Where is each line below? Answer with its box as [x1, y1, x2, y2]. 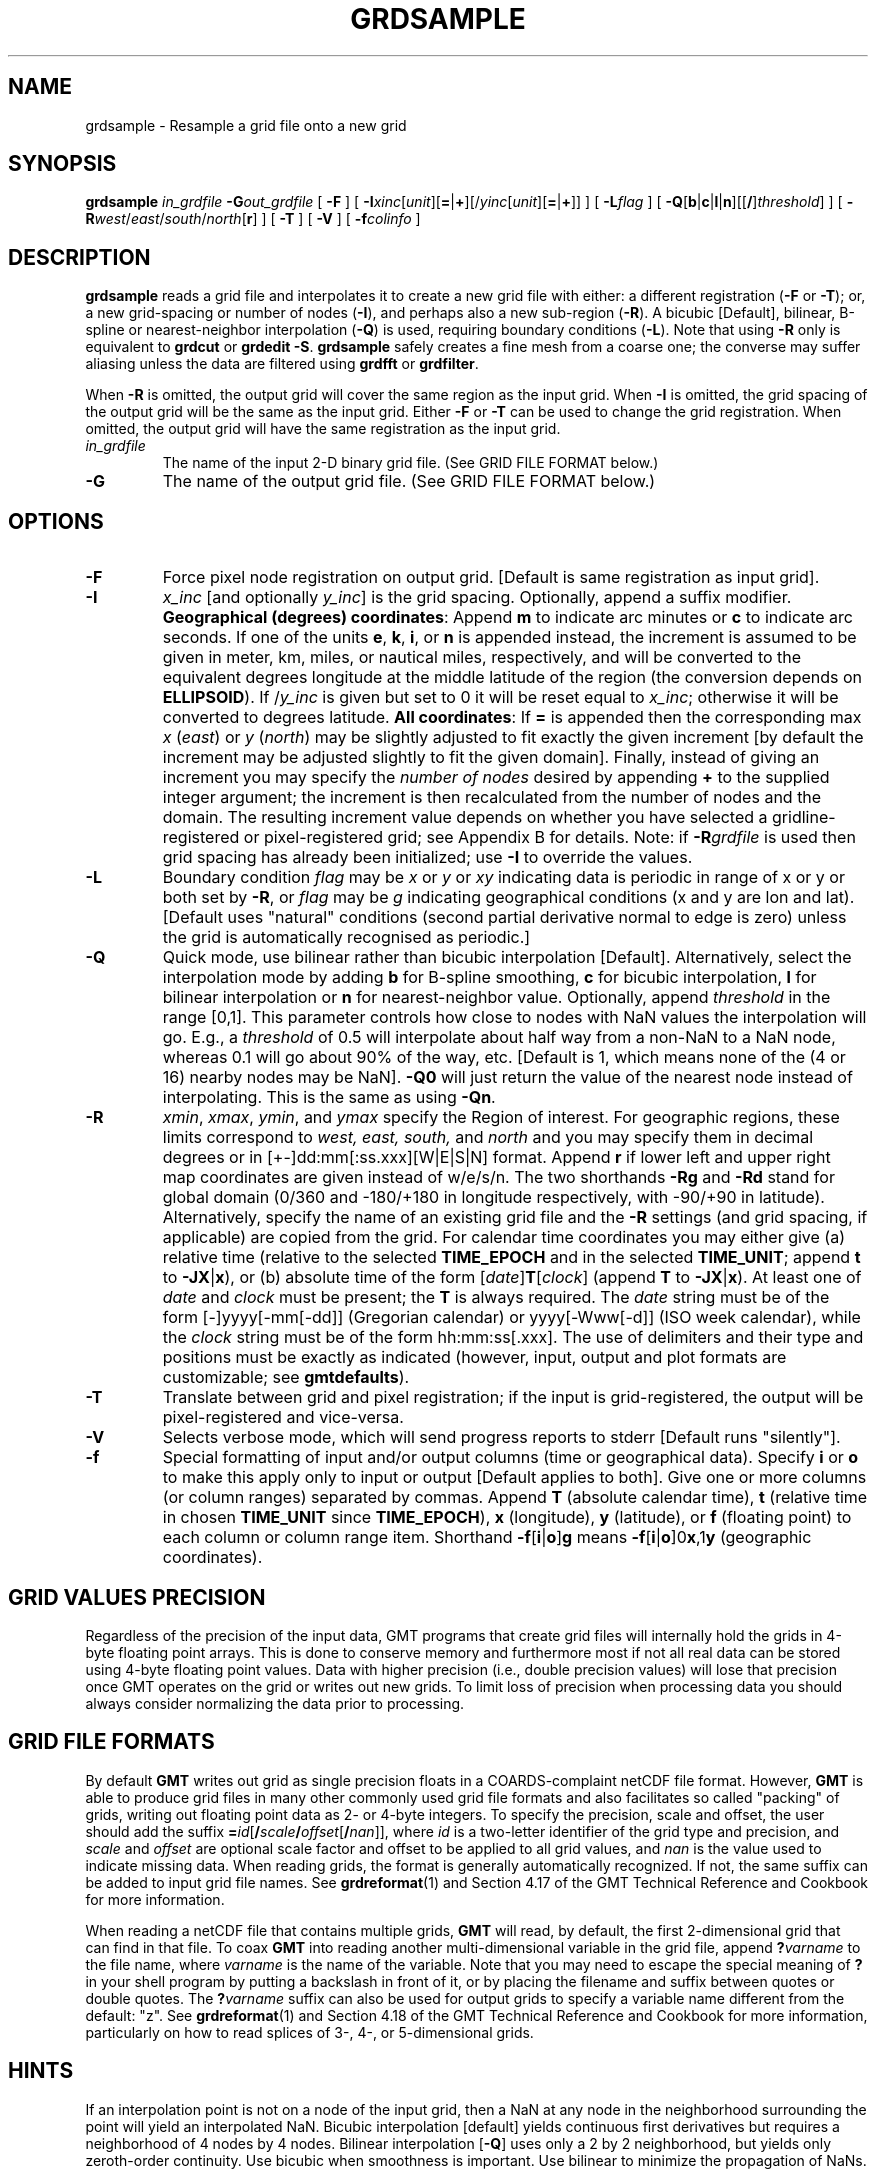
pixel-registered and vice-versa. [162, 1407, 404, 1428]
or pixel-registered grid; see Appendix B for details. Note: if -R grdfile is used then [243, 827, 856, 848]
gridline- [772, 807, 836, 828]
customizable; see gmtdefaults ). [162, 1367, 410, 1388]
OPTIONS [8, 508, 104, 534]
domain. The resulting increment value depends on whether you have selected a [162, 807, 768, 828]
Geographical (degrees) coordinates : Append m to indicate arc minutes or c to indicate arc [162, 607, 853, 628]
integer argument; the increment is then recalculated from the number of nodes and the [162, 787, 822, 808]
